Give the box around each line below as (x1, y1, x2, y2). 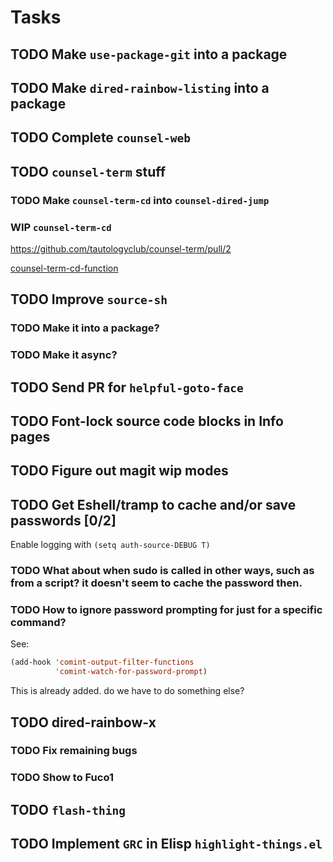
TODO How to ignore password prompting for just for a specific (10, 603, 323, 617)
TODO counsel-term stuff (10, 163, 167, 180)
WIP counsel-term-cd (10, 220, 112, 234)
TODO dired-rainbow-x (10, 714, 157, 731)
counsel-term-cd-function (10, 262, 119, 274)
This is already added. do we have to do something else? (10, 685, 245, 697)
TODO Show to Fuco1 (10, 771, 114, 785)
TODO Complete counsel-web (10, 129, 192, 146)
